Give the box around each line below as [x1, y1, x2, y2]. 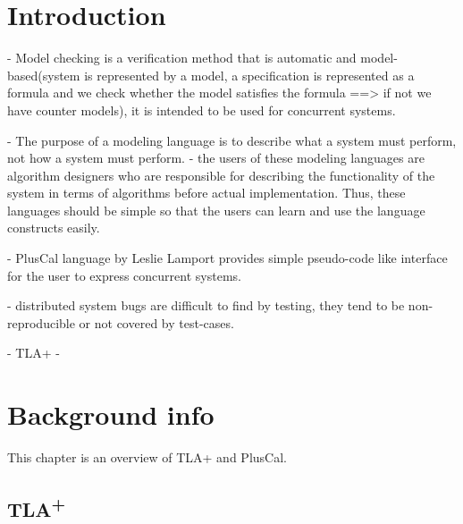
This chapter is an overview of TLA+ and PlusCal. [7, 448, 287, 467]
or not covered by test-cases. [79, 313, 234, 332]
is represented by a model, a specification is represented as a [84, 65, 415, 84]
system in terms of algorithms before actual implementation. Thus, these [7, 183, 406, 202]
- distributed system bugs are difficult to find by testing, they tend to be [7, 296, 405, 315]
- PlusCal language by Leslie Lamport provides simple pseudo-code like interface [7, 249, 448, 267]
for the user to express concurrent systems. [7, 266, 241, 284]
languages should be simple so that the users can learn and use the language [7, 200, 425, 219]
